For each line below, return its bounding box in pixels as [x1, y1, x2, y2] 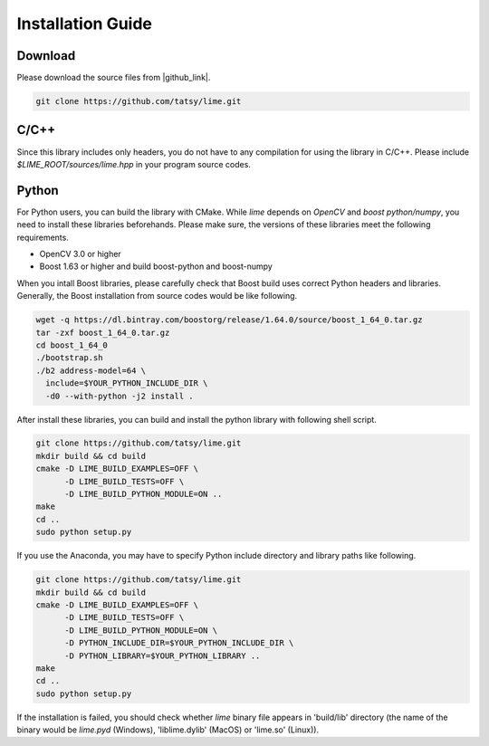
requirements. [16, 232, 70, 243]
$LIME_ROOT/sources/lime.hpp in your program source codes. [16, 158, 251, 169]
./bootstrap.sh [35, 353, 103, 363]
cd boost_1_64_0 [35, 340, 109, 350]
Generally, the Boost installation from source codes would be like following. [16, 291, 298, 301]
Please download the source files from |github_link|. [16, 72, 211, 83]
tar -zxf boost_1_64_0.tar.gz [35, 327, 170, 338]
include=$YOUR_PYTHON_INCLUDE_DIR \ [45, 378, 208, 388]
